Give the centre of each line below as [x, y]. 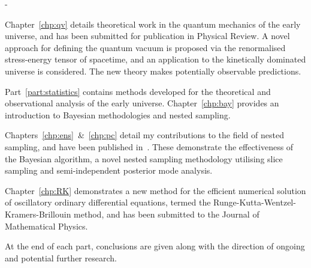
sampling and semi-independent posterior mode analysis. [109, 170]
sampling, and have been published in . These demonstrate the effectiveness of [149, 146]
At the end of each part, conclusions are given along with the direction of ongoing [155, 246]
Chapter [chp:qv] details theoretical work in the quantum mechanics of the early [153, 24]
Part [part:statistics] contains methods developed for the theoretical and [138, 91]
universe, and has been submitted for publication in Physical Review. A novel [147, 36]
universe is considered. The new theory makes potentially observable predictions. [153, 71]
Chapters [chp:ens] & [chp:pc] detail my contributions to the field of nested [144, 135]
